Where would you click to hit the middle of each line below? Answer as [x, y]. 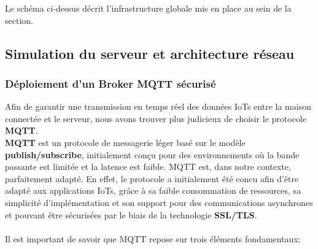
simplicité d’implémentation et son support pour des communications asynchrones [159, 202]
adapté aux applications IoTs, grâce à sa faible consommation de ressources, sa [153, 190]
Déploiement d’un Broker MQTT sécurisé [111, 83]
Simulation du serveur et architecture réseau [150, 53]
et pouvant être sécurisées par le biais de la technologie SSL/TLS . [131, 214]
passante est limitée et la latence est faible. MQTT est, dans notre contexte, [148, 167]
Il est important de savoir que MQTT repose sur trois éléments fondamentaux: [153, 238]
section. [19, 20]
